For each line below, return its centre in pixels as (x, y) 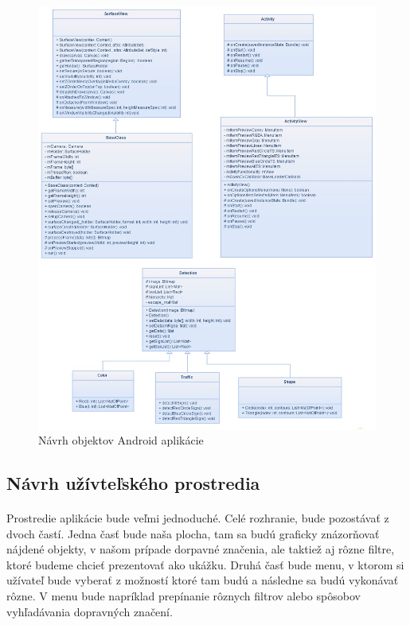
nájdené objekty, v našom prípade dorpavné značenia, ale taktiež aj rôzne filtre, (201, 549)
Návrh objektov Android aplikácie (121, 440)
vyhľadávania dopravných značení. (90, 611)
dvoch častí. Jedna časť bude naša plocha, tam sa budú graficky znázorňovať (193, 533)
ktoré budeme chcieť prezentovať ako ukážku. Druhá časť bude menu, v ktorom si (205, 564)
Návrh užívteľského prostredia (133, 483)
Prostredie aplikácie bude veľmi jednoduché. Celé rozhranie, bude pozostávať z (198, 518)
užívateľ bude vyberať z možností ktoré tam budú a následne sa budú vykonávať (203, 580)
